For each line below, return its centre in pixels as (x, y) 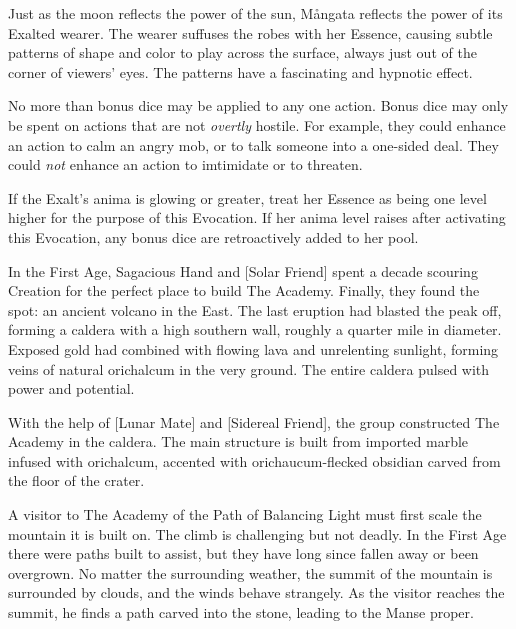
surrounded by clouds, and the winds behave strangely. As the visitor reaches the (256, 592)
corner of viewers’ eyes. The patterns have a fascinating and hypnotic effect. (240, 71)
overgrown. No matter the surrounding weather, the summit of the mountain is (250, 572)
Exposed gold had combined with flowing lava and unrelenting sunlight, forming (253, 348)
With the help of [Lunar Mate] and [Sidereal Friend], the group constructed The (254, 421)
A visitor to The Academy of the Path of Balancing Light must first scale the (245, 514)
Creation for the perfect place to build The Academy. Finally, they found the (244, 290)
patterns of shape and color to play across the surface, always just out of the (242, 52)
